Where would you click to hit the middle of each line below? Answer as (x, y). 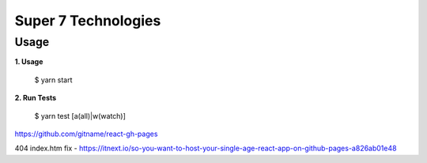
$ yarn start (53, 80)
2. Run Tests (36, 98)
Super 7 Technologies (88, 21)
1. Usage (29, 62)
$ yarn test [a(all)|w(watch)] (80, 116)
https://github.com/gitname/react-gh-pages (86, 134)
